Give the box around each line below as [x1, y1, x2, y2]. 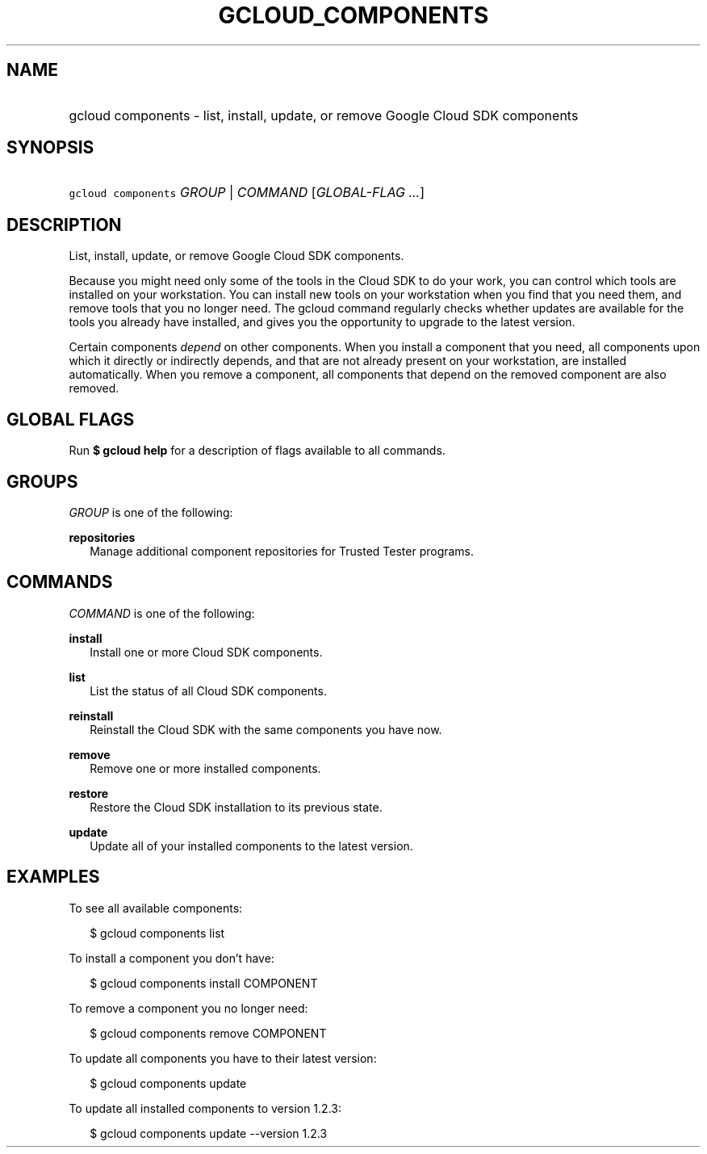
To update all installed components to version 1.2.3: [69, 1101, 341, 1115]
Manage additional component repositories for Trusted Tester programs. [90, 543, 475, 558]
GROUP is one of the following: [69, 505, 233, 519]
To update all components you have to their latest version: [69, 1051, 377, 1065]
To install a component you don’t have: [69, 950, 274, 965]
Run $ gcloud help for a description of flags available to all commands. [69, 443, 446, 458]
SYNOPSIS [6, 137, 94, 158]
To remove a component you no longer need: [69, 1001, 308, 1015]
